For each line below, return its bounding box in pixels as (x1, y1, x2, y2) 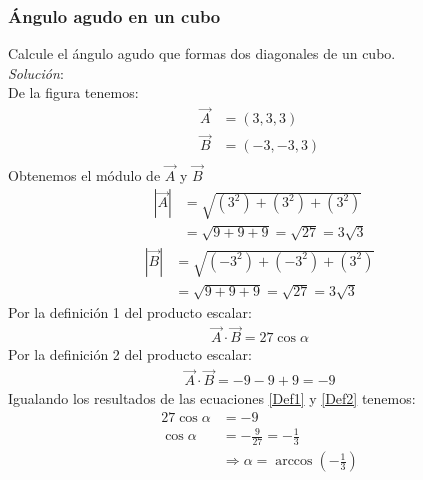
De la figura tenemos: (8, 82, 139, 103)
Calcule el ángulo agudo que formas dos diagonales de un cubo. (8, 43, 396, 64)
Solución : (8, 62, 64, 83)
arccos (275, 454, 313, 469)
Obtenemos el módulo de (8, 164, 161, 185)
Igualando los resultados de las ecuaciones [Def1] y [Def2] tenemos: (8, 388, 416, 409)
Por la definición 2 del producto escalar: (8, 344, 252, 365)
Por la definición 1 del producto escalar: (8, 301, 252, 322)
